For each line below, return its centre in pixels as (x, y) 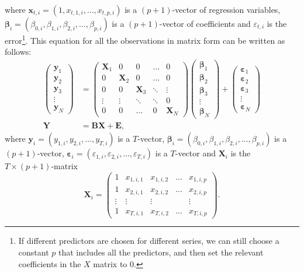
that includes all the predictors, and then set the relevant (161, 252)
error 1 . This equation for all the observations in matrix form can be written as (145, 39)
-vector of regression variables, (226, 9)
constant (34, 252)
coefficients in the (50, 263)
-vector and (195, 153)
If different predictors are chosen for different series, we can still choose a (149, 241)
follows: (18, 52)
